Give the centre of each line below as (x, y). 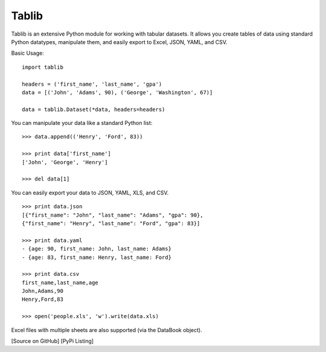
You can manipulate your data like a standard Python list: (82, 123)
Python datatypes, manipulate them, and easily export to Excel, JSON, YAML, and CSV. (119, 42)
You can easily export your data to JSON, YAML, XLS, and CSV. (90, 193)
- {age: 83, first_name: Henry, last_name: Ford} (97, 257)
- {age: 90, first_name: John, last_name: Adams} (97, 249)
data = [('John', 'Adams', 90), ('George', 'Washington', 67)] (117, 92)
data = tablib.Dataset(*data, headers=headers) (94, 109)
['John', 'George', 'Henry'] (65, 162)
